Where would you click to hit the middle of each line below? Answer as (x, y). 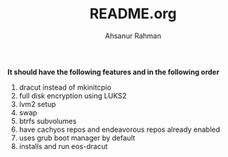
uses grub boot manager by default (77, 138)
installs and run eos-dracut (63, 146)
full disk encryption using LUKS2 (73, 95)
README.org (133, 14)
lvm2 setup (37, 104)
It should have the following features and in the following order (114, 71)
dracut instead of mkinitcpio (65, 87)
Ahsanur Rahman (133, 36)
